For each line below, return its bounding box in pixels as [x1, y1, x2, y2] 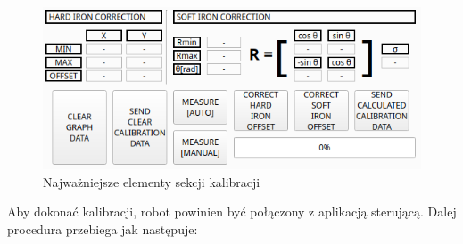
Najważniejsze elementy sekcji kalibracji [43, 172, 260, 191]
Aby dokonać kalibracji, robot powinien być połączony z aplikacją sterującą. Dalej [7, 202, 457, 221]
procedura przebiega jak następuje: [7, 220, 198, 239]
